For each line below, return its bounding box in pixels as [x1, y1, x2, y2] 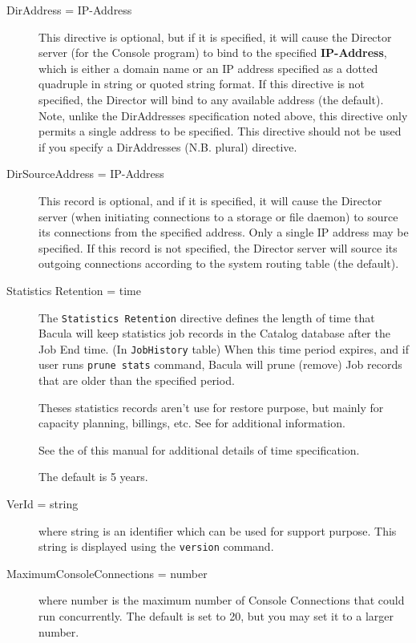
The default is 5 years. [38, 468, 148, 485]
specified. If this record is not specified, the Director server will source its [38, 239, 398, 256]
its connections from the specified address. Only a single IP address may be [38, 224, 409, 241]
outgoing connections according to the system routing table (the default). [38, 255, 399, 272]
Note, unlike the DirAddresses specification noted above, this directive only [38, 107, 408, 123]
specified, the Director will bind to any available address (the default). [38, 91, 384, 107]
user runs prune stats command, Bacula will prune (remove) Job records [38, 356, 402, 373]
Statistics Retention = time [6, 281, 141, 298]
